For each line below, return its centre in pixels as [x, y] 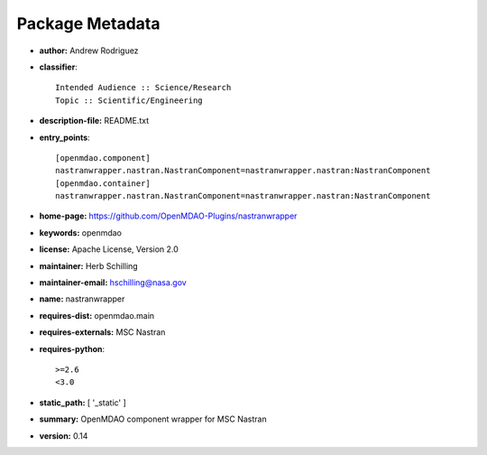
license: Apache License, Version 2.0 [109, 249]
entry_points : [64, 137]
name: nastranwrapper [82, 299]
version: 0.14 [64, 436]
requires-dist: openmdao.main [97, 315]
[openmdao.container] [103, 183]
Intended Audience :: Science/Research [143, 88]
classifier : [59, 67]
